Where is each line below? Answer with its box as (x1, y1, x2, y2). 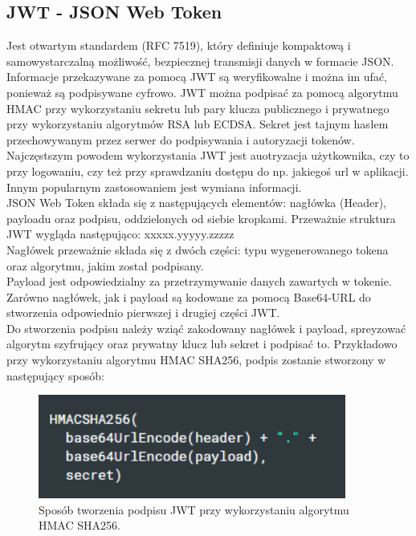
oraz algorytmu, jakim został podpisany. (6, 257, 204, 274)
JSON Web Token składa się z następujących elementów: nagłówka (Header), (6, 194, 387, 211)
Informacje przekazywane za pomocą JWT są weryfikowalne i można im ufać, (6, 68, 387, 85)
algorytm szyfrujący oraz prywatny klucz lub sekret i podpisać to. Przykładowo (6, 335, 398, 352)
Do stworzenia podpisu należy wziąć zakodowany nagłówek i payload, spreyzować (6, 319, 406, 336)
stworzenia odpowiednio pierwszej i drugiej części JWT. (6, 304, 280, 321)
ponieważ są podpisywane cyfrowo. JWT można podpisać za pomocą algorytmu (6, 83, 398, 100)
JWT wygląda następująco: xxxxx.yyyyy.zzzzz (6, 225, 235, 242)
